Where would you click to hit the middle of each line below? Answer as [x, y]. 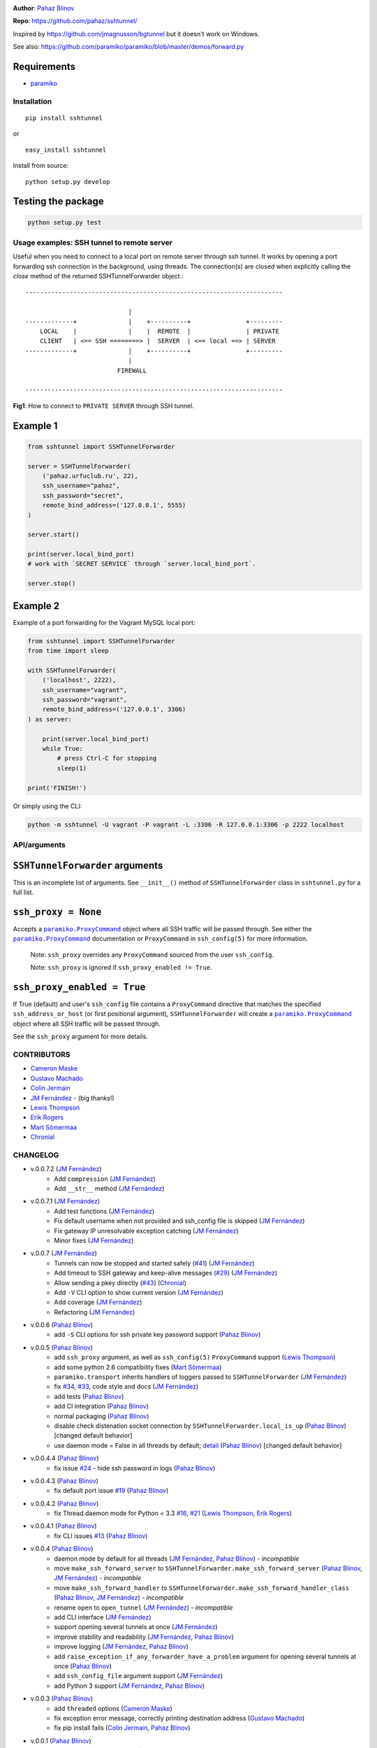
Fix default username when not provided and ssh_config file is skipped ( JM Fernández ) [179, 1221]
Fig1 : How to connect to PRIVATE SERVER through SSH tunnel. [104, 406]
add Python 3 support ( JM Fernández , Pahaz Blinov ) [130, 1686]
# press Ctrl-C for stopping [107, 758]
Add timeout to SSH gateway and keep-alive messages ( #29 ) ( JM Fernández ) [166, 1273]
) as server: [50, 719]
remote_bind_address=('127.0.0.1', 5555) [114, 506]
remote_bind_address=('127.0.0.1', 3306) [114, 709]
